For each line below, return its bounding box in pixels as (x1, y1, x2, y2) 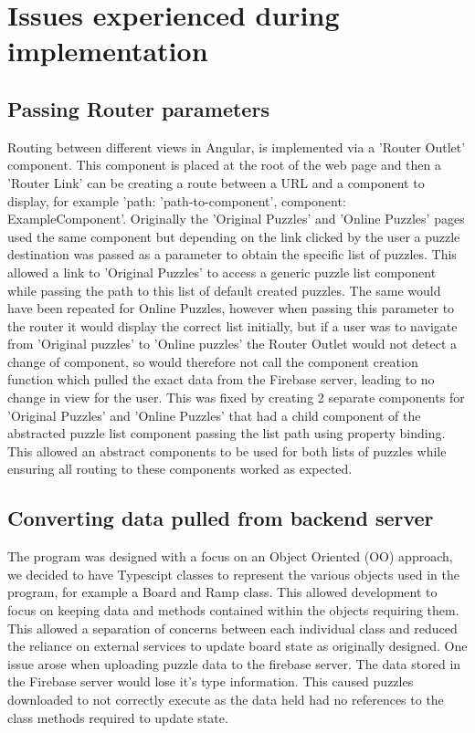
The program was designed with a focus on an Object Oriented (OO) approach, (7, 547, 453, 566)
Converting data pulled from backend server (7, 504, 434, 532)
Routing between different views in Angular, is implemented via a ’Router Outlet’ (7, 137, 466, 156)
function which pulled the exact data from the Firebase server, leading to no (7, 370, 435, 389)
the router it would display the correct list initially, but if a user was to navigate (7, 316, 458, 335)
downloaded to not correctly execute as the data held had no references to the (7, 690, 444, 708)
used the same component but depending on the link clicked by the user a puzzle (7, 226, 460, 246)
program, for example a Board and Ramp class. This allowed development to (7, 582, 438, 602)
